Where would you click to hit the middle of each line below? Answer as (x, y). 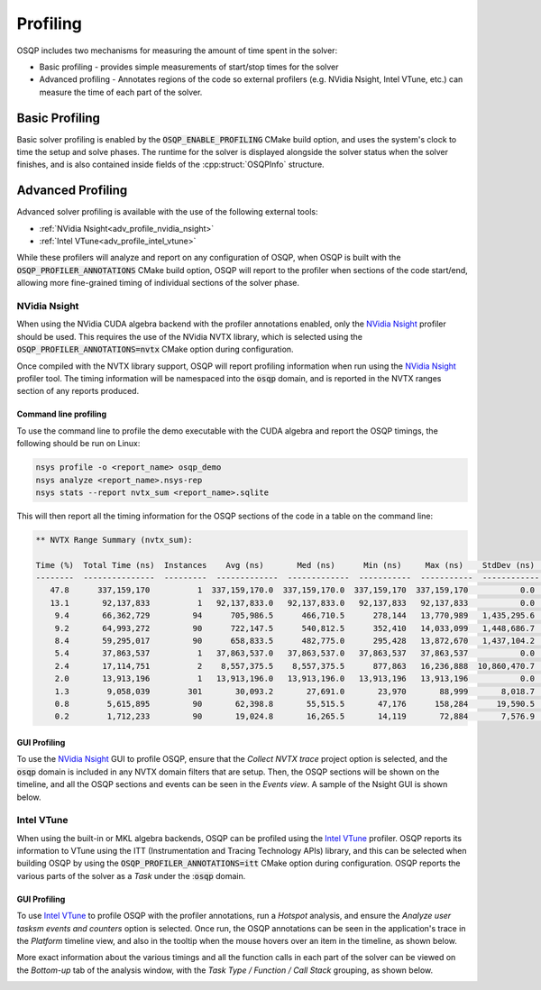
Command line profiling (62, 414)
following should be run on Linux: (78, 444)
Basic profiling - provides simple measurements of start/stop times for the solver (189, 67)
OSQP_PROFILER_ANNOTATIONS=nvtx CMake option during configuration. (155, 349)
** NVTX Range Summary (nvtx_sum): (114, 540)
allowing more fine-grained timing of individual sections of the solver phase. (158, 283)
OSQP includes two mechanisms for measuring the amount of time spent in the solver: (177, 50)
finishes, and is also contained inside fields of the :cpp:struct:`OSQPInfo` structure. (170, 165)
